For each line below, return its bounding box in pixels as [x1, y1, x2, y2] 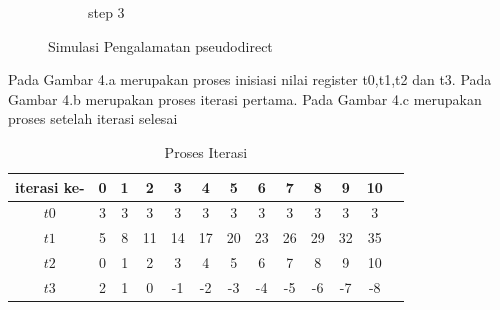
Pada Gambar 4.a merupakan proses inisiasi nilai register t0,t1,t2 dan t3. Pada [8, 69, 492, 90]
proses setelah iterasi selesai [8, 108, 178, 129]
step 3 [88, 2, 125, 22]
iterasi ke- [15, 176, 85, 197]
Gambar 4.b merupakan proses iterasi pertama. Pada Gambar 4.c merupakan [8, 88, 482, 109]
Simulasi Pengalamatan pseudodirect [48, 35, 273, 56]
